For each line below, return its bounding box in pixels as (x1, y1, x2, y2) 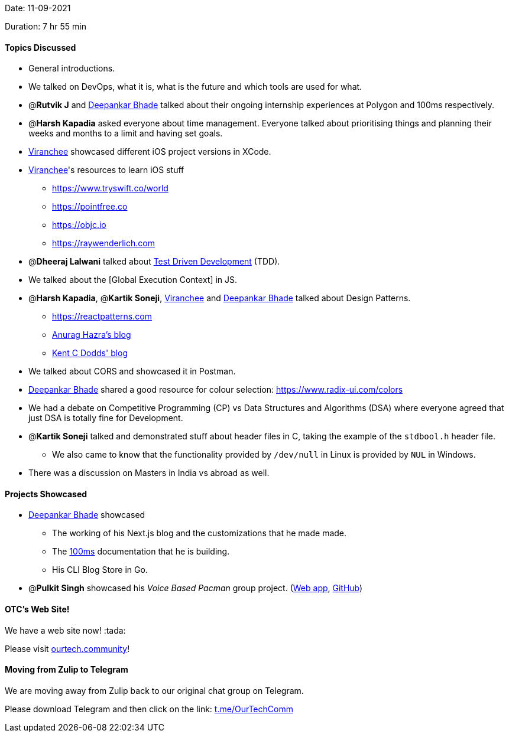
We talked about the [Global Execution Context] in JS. (28, 275, 238, 285)
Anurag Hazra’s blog (52, 330, 131, 340)
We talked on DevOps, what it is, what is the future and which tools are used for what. (28, 81, 362, 92)
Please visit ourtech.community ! (5, 643, 130, 654)
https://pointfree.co (52, 201, 128, 212)
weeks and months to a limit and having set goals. (28, 128, 223, 139)
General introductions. (28, 63, 115, 74)
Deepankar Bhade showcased (28, 510, 145, 520)
